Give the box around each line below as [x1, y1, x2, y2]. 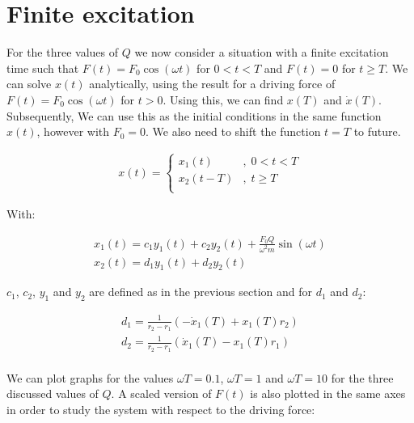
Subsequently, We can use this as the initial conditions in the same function [6, 107, 382, 124]
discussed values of [6, 385, 99, 402]
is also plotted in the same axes [250, 385, 406, 402]
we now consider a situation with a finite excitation [134, 44, 389, 61]
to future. [353, 123, 401, 140]
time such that [6, 59, 79, 76]
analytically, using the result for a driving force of [89, 75, 336, 92]
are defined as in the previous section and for [89, 283, 313, 300]
